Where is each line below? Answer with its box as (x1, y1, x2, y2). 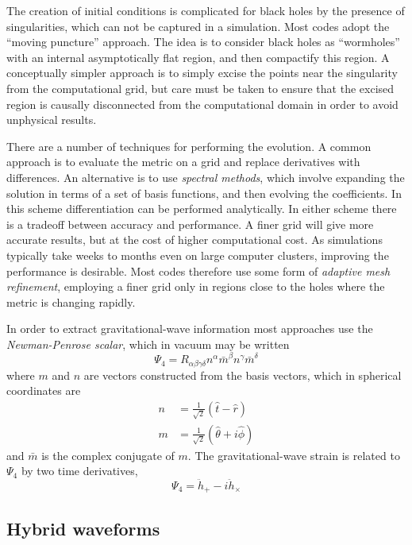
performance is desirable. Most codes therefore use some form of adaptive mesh (6, 262, 391, 279)
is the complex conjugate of (41, 446, 175, 463)
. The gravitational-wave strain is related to (187, 446, 400, 463)
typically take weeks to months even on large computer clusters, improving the (6, 246, 389, 263)
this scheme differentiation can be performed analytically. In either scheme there (6, 200, 397, 217)
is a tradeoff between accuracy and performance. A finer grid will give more (6, 215, 374, 232)
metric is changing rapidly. (6, 293, 136, 310)
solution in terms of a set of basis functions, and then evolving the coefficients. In (6, 184, 402, 201)
